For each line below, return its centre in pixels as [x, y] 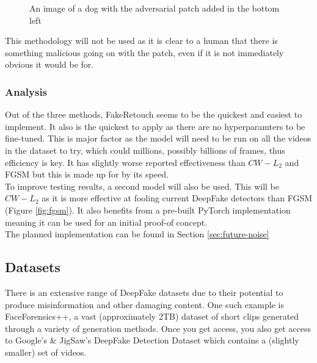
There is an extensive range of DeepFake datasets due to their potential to [144, 292]
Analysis [26, 91]
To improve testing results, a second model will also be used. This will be [142, 186]
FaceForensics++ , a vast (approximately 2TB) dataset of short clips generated [152, 316]
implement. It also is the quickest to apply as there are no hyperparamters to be [155, 126]
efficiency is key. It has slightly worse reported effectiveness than [125, 162]
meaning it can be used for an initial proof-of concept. [106, 222]
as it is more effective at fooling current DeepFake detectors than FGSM [177, 198]
